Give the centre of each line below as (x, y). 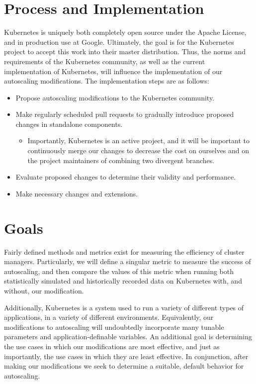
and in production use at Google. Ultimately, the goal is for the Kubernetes (119, 42)
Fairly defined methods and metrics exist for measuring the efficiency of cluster (124, 251)
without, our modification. (44, 290)
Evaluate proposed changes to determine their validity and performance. (126, 177)
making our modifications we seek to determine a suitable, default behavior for (124, 366)
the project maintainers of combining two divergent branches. (121, 160)
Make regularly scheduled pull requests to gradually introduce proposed (125, 114)
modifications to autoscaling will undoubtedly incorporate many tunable (114, 327)
